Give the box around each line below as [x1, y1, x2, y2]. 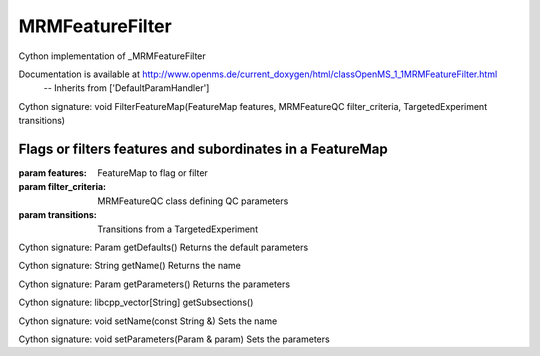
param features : [18, 167, 87, 179]
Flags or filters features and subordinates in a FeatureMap [18, 140, 389, 157]
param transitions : [18, 209, 97, 221]
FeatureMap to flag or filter [97, 167, 209, 179]
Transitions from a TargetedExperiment [97, 223, 259, 235]
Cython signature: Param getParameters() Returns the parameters [18, 278, 290, 290]
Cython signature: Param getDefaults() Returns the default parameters [18, 241, 309, 253]
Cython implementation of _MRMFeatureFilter [18, 50, 207, 62]
